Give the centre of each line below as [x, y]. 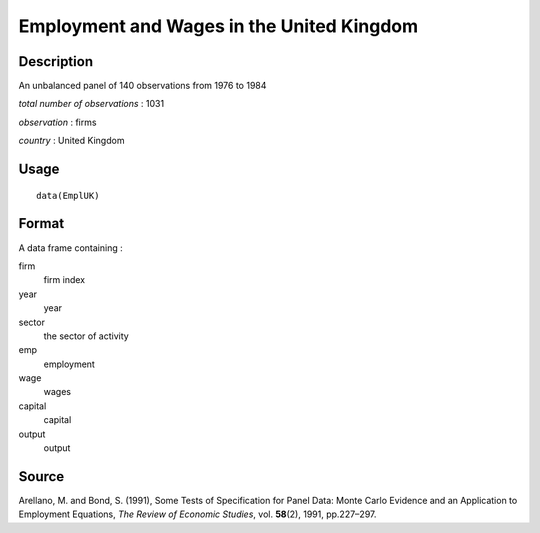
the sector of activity [86, 336]
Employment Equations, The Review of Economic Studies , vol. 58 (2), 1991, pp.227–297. [197, 514]
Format [41, 223]
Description [56, 61]
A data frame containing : [71, 247]
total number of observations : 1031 [91, 104]
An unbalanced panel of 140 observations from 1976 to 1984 [142, 86]
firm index [64, 280]
